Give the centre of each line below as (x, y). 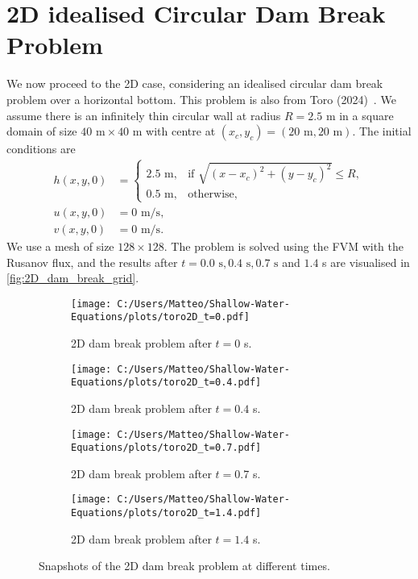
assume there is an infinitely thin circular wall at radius (144, 115)
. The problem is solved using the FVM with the (283, 246)
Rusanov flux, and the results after (92, 262)
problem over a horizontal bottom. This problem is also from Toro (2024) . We (201, 99)
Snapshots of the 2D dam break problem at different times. (184, 566)
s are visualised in (366, 262)
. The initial (382, 131)
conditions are (41, 149)
